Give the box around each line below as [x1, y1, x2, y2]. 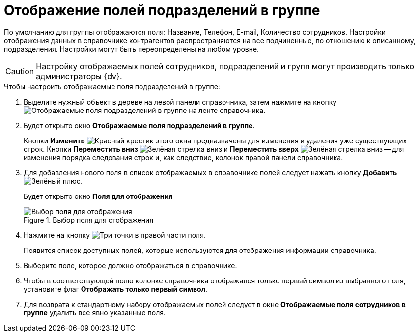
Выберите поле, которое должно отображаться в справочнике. [24, 261, 237, 270]
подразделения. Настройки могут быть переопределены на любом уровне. [4, 44, 259, 53]
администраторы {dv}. [36, 71, 122, 81]
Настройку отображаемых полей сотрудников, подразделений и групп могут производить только [36, 61, 415, 71]
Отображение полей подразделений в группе [4, 2, 320, 19]
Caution [5, 66, 34, 76]
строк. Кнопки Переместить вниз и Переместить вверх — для [24, 144, 404, 153]
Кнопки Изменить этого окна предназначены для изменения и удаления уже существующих [24, 136, 407, 145]
